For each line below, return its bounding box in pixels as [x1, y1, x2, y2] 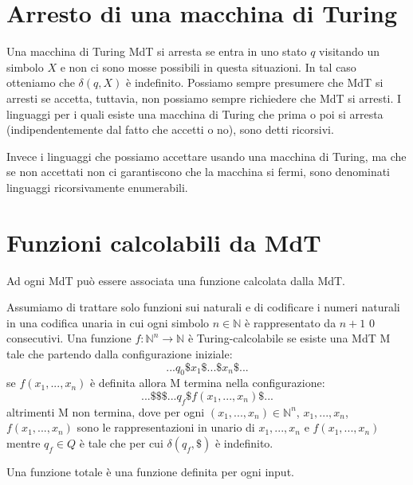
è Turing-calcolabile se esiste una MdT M [187, 330, 391, 346]
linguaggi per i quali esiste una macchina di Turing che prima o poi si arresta [6, 105, 383, 122]
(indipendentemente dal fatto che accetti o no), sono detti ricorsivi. [6, 121, 334, 138]
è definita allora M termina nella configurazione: [89, 374, 325, 391]
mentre [6, 434, 41, 451]
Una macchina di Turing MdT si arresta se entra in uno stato [6, 43, 307, 60]
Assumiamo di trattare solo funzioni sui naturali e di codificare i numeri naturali [6, 299, 400, 315]
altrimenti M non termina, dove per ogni [6, 403, 205, 420]
